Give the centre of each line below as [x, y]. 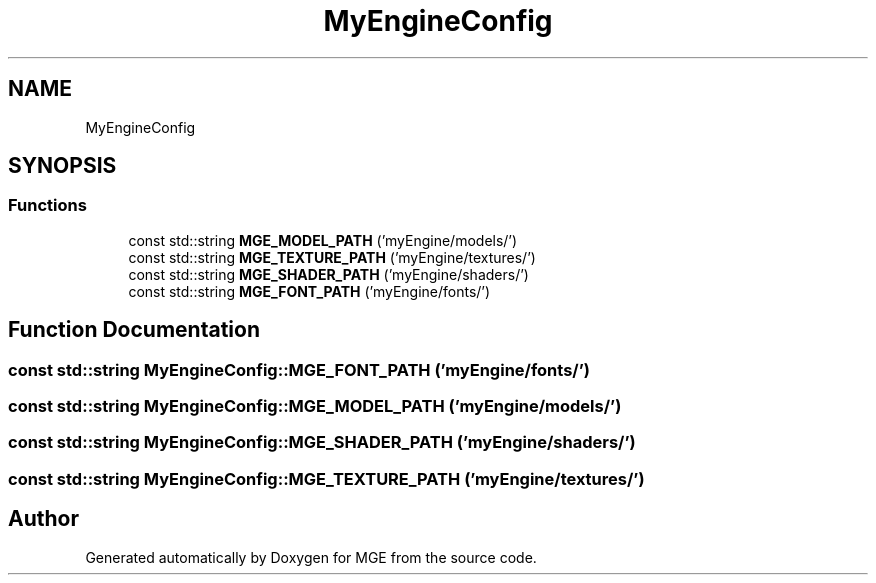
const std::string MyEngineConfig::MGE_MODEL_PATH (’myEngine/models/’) [315, 406]
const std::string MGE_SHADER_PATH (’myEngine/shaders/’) [328, 274]
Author [43, 519]
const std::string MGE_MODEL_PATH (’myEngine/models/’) [323, 240]
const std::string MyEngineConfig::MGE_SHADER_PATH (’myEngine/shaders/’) [322, 442]
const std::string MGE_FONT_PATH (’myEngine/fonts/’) [309, 291]
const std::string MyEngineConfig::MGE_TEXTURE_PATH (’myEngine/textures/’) [326, 478]
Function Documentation [134, 330]
